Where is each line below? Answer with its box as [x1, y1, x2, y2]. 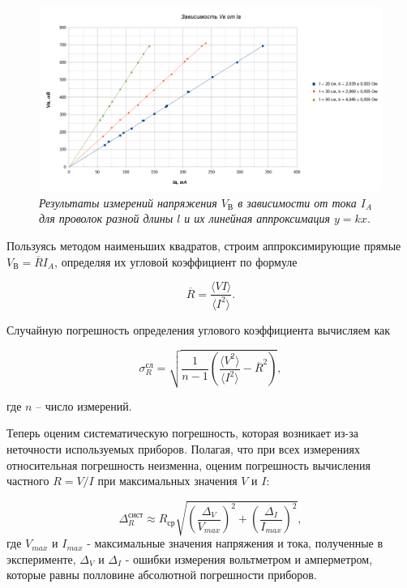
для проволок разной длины [39, 210, 174, 227]
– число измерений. [36, 397, 132, 414]
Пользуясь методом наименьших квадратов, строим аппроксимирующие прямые [6, 236, 401, 254]
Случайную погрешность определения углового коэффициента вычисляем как [6, 321, 390, 338]
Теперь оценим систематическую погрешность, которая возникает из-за [6, 424, 358, 441]
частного [6, 472, 49, 489]
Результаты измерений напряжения [39, 194, 217, 211]
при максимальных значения [97, 472, 238, 489]
